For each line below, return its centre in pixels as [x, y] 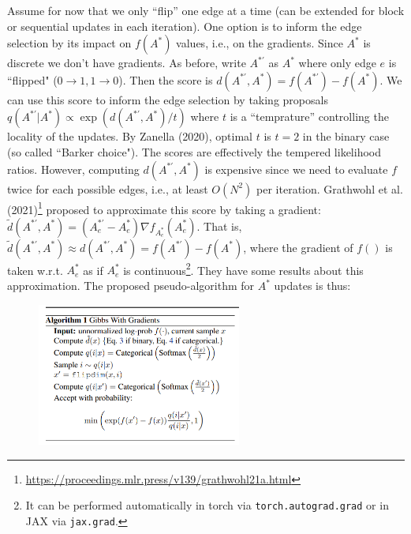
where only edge [337, 63]
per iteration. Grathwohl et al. [330, 188]
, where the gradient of [298, 247]
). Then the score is [166, 79]
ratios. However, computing [73, 169]
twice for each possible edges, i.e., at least [108, 188]
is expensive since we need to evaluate [296, 169]
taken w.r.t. [35, 270]
